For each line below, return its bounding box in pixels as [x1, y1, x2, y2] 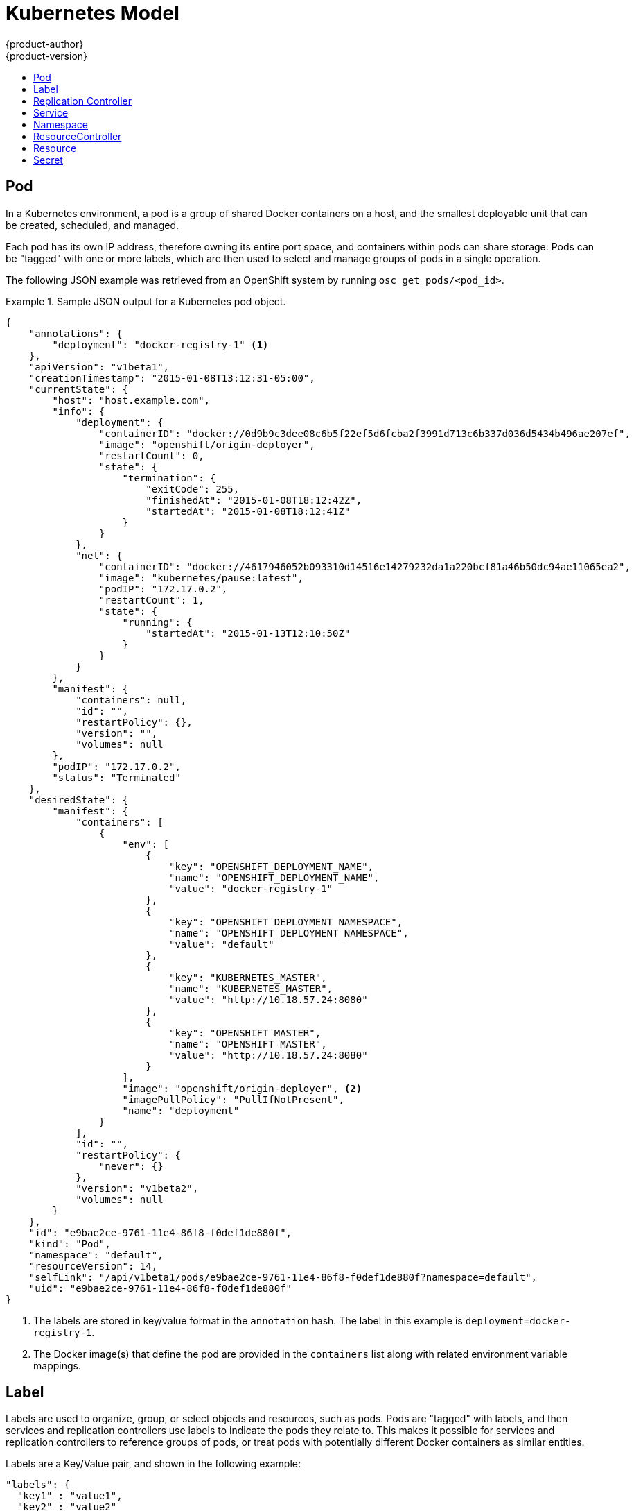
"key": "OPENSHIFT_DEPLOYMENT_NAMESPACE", [169, 916, 403, 928]
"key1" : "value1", [17, 1490, 123, 1502]
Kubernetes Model [6, 1, 179, 25]
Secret [33, 153, 63, 166]
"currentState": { [28, 383, 129, 395]
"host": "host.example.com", [52, 394, 211, 406]
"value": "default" [169, 938, 274, 950]
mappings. [33, 1359, 81, 1372]
